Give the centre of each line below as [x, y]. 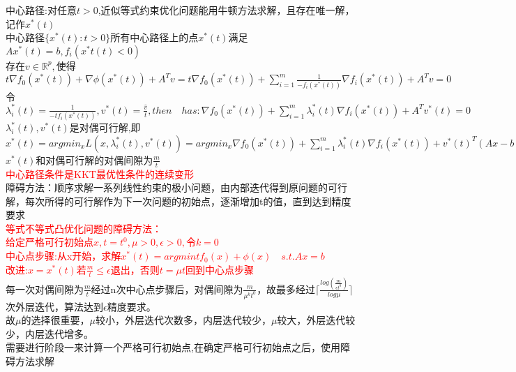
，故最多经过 [286, 289]
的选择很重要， [55, 320]
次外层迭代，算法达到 [54, 306]
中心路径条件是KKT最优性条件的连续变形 [100, 173]
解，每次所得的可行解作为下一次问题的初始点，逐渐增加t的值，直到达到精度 [179, 201]
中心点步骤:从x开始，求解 [63, 256]
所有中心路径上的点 [154, 37]
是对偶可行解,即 [105, 127]
